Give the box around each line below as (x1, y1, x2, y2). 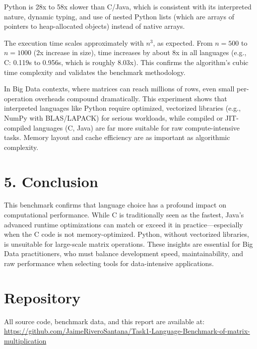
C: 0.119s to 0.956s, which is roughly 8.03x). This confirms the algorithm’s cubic (4, 57, 249, 67)
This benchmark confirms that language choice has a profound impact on (4, 200, 226, 210)
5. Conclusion (4, 171, 98, 191)
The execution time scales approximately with (4, 37, 144, 48)
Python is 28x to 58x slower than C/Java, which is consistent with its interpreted (4, 1, 252, 11)
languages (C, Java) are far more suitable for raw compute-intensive (33, 122, 240, 133)
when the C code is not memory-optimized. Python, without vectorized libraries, (4, 229, 250, 239)
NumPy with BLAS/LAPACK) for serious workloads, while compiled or (4, 112, 223, 123)
